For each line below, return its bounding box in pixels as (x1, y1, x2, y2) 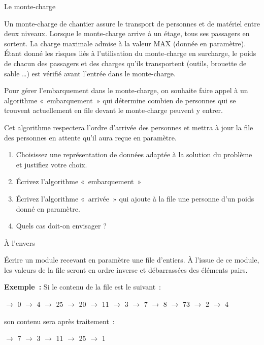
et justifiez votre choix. (16, 159, 87, 169)
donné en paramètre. (16, 203, 80, 214)
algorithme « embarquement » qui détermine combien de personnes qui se (4, 95, 236, 105)
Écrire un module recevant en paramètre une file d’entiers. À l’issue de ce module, (4, 254, 259, 265)
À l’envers (4, 237, 35, 248)
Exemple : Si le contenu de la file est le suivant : (4, 281, 161, 292)
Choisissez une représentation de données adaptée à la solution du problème (16, 149, 252, 160)
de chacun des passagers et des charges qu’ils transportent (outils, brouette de (4, 57, 247, 68)
